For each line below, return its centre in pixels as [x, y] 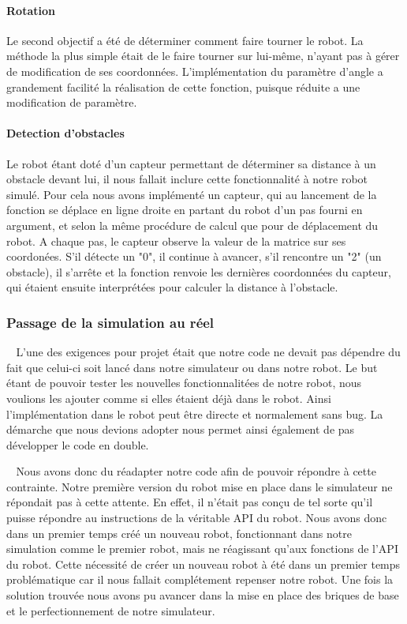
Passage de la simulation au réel [110, 322]
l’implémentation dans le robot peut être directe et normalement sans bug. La [195, 413]
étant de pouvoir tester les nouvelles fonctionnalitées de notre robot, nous [184, 383]
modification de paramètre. [72, 102]
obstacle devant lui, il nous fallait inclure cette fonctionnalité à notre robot [187, 179]
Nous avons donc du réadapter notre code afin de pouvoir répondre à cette [196, 471]
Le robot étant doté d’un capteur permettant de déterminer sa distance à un [191, 163]
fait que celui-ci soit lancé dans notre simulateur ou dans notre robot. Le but [192, 367]
